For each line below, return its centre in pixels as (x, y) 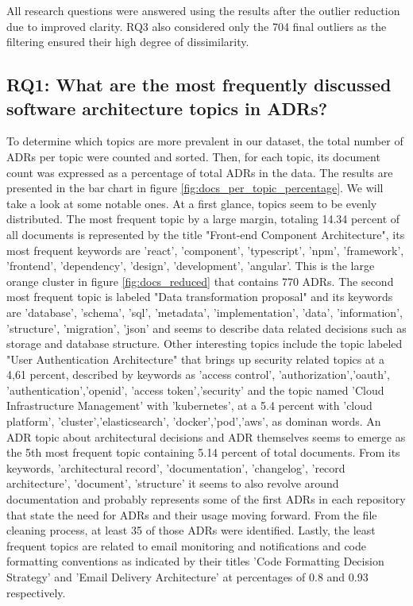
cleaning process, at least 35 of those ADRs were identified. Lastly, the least (191, 530)
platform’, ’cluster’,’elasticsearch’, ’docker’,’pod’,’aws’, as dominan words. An (194, 421)
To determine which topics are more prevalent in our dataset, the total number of (205, 141)
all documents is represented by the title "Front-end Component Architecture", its (206, 234)
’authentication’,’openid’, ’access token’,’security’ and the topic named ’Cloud (195, 390)
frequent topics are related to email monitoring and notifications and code (186, 545)
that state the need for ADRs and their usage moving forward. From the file (192, 514)
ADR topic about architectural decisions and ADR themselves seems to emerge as (206, 436)
